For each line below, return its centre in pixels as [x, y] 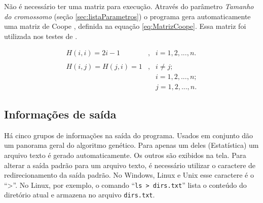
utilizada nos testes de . [41, 36]
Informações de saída [60, 114]
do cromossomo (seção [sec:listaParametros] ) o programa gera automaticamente [127, 16]
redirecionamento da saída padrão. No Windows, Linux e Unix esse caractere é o [129, 175]
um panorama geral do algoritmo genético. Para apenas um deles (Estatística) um [131, 145]
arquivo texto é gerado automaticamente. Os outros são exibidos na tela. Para [125, 155]
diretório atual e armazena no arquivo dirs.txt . [80, 195]
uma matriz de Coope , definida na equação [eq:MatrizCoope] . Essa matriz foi [125, 26]
